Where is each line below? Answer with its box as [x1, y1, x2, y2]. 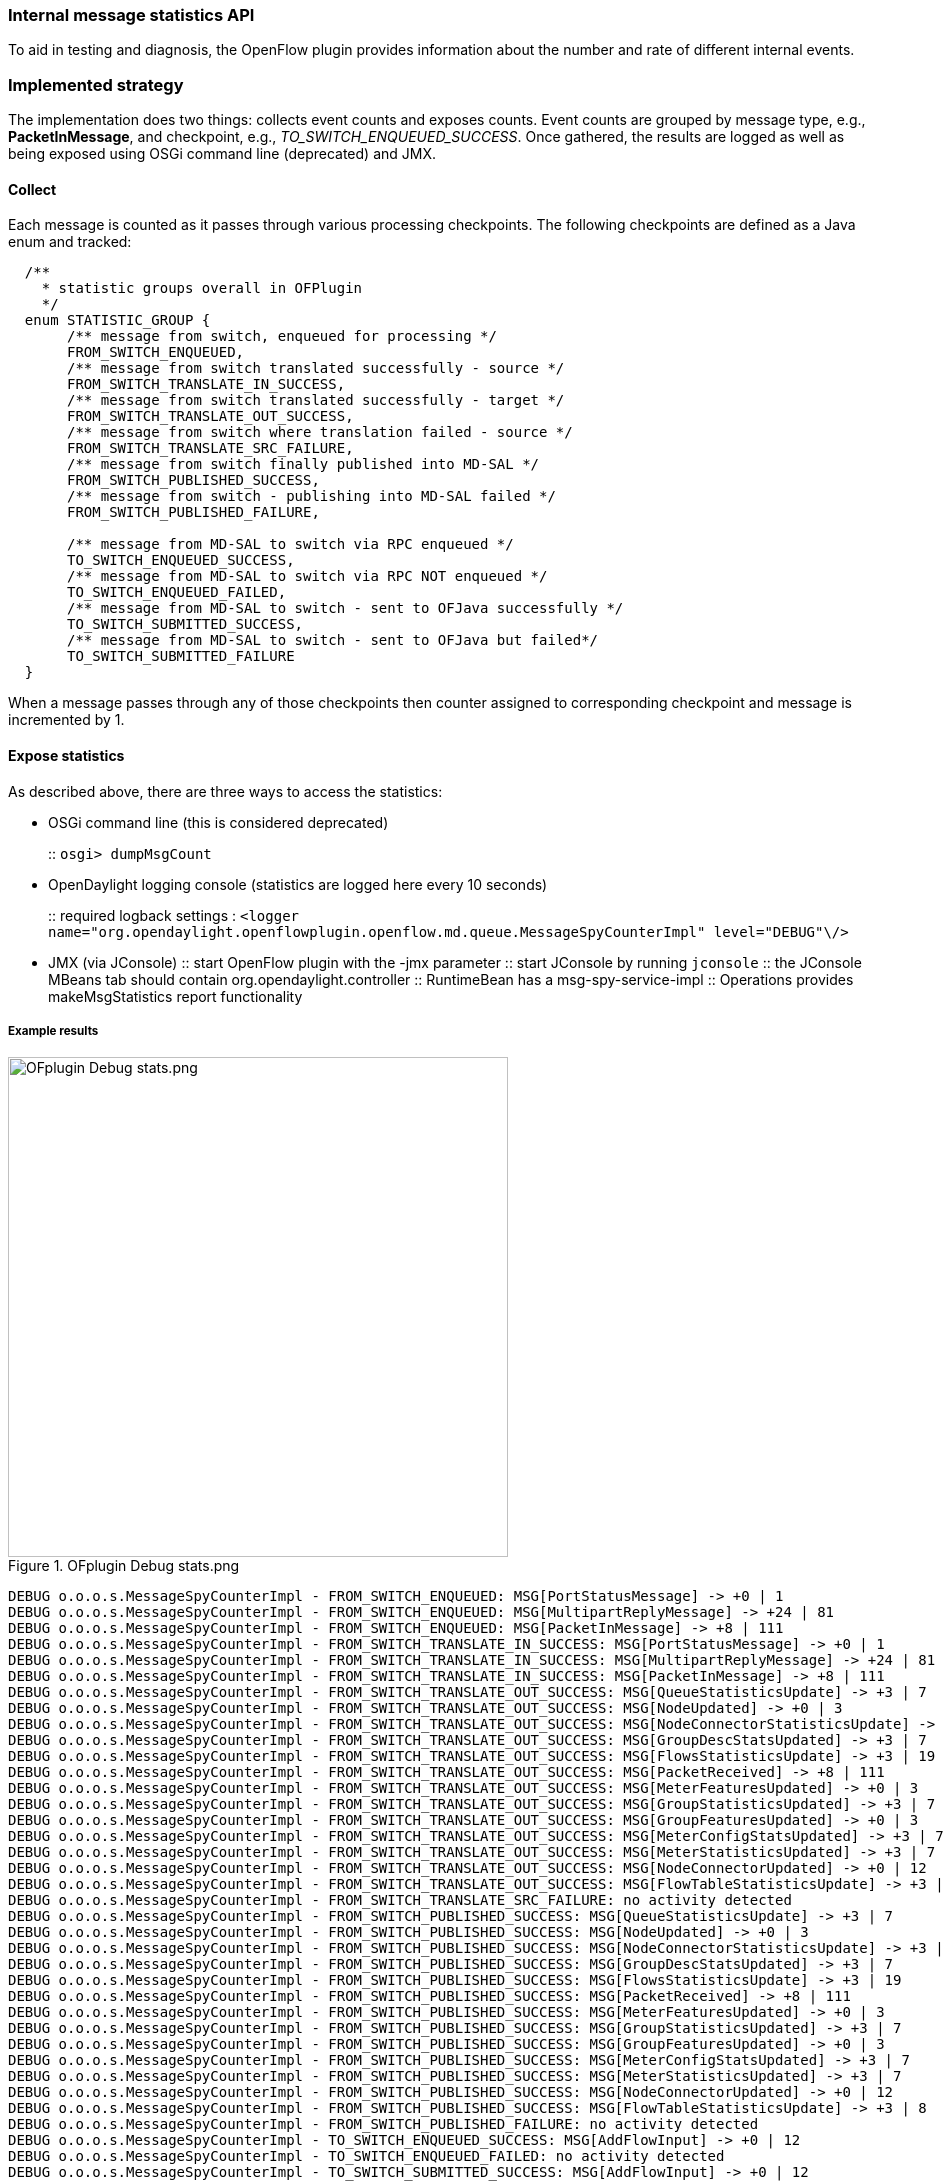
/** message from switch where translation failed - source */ [67, 424, 573, 441]
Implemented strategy [8, 74, 184, 95]
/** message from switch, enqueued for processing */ [67, 328, 497, 345]
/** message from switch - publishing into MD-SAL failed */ [67, 488, 556, 505]
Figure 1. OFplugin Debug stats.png [8, 1557, 240, 1575]
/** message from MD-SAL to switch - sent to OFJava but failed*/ [67, 632, 599, 649]
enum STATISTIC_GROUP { [24, 312, 211, 329]
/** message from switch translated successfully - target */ [67, 392, 565, 409]
